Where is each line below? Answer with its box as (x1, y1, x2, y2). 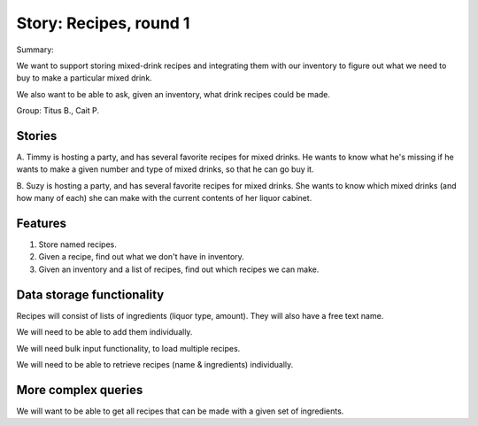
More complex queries (16, 382, 143, 398)
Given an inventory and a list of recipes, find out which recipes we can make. (38, 264, 320, 275)
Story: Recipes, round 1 (16, 13, 190, 33)
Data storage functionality (16, 287, 165, 302)
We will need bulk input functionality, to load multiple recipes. (16, 343, 241, 353)
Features (16, 216, 66, 230)
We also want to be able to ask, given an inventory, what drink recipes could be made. (16, 89, 331, 99)
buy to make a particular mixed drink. (16, 73, 152, 83)
